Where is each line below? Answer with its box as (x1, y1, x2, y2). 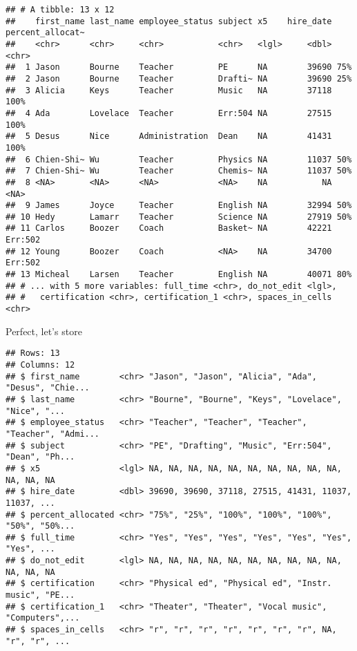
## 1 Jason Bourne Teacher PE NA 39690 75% (6, 62, 352, 73)
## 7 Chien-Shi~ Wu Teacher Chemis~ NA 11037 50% (6, 166, 352, 176)
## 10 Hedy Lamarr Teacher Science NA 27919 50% (6, 211, 352, 222)
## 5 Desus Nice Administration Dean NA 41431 (6, 131, 332, 142)
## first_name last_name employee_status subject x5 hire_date (6, 16, 332, 26)
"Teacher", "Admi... (6, 428, 100, 439)
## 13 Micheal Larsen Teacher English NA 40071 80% (6, 270, 352, 280)
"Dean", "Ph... (6, 452, 75, 462)
